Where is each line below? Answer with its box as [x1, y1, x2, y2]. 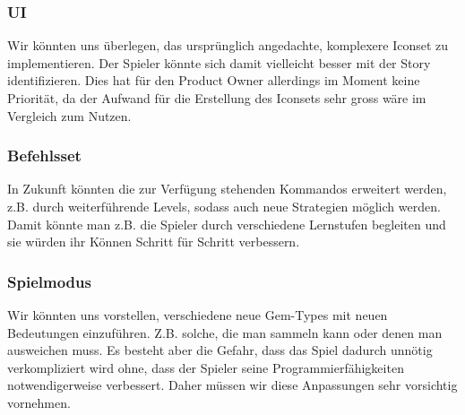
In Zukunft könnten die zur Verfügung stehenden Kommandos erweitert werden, [7, 179, 447, 198]
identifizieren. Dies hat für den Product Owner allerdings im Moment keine [7, 71, 420, 90]
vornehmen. [7, 393, 71, 411]
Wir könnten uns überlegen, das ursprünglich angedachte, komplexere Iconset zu [7, 36, 449, 55]
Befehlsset [7, 144, 82, 167]
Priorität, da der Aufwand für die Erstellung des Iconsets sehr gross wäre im [7, 89, 426, 107]
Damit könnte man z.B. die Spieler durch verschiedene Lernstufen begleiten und [7, 214, 446, 233]
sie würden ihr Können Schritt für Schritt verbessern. [7, 232, 300, 251]
